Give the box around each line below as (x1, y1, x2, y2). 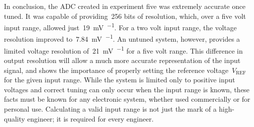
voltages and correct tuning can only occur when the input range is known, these (4, 84, 250, 94)
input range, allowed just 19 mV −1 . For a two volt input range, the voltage (4, 21, 237, 32)
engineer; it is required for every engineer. (27, 113, 154, 124)
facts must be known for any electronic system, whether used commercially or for (4, 94, 251, 104)
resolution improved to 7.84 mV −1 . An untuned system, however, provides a (4, 32, 240, 44)
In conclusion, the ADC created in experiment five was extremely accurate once (4, 1, 246, 11)
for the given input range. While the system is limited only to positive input (4, 74, 235, 85)
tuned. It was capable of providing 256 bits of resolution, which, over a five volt (4, 10, 246, 21)
